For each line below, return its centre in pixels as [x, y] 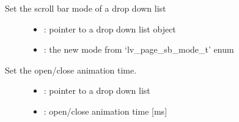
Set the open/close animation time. [71, 70]
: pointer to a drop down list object [110, 29]
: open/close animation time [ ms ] [105, 111]
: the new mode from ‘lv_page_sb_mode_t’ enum [139, 49]
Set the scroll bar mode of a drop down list [86, 8]
